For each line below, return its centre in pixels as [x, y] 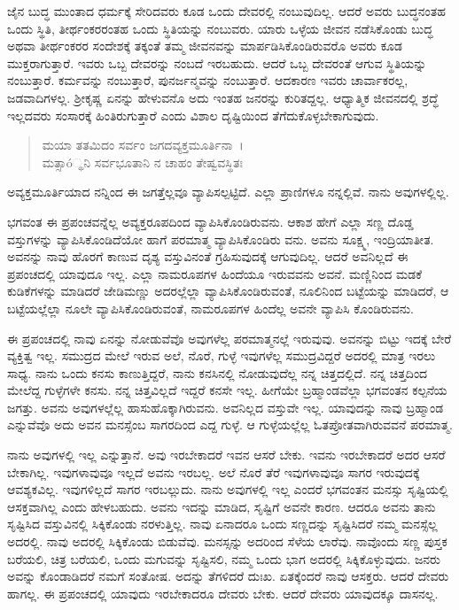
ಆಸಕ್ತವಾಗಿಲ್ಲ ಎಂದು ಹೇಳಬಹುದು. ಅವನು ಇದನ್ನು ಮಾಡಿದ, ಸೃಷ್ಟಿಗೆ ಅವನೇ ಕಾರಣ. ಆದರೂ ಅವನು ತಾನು [222, 506]
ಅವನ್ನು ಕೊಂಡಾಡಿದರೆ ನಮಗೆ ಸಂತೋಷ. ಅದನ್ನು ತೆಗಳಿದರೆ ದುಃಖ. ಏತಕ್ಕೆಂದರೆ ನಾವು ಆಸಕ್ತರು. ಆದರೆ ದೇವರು [228, 576]
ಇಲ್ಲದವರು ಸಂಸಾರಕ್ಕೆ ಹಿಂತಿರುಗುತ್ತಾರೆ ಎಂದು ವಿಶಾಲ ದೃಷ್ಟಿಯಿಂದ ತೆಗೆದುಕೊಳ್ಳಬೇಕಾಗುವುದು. [193, 115]
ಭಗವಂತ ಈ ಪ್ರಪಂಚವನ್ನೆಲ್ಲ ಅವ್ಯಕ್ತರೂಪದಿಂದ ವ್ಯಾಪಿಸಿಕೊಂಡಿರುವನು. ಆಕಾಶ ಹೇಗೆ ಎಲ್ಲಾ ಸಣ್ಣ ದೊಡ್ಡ [210, 221]
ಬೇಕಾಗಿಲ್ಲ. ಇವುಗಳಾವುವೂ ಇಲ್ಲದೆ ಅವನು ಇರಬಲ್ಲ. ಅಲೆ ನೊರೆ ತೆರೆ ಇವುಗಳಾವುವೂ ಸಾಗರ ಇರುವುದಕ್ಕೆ [214, 471]
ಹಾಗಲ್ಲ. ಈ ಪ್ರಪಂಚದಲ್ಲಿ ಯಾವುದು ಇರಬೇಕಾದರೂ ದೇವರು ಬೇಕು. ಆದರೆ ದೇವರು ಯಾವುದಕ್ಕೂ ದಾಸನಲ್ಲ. [223, 593]
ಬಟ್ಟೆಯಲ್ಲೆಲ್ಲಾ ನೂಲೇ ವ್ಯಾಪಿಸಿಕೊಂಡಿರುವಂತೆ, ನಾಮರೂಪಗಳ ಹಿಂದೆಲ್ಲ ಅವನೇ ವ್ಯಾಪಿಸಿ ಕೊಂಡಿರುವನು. [210, 308]
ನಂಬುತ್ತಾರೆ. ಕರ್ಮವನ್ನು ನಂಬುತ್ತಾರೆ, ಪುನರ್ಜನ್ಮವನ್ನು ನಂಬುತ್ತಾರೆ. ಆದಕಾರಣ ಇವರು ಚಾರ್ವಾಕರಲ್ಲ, [208, 80]
